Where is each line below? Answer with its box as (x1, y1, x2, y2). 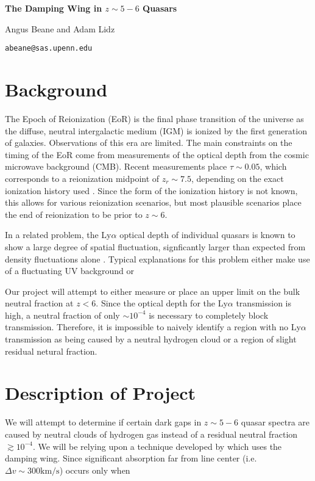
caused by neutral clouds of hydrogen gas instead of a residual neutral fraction (5, 427, 298, 440)
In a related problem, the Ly (5, 228, 111, 241)
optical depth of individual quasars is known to (119, 228, 296, 241)
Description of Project (5, 380, 196, 405)
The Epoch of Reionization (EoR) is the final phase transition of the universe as (5, 112, 304, 125)
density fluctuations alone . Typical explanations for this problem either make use (5, 252, 310, 265)
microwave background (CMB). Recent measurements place (5, 160, 227, 173)
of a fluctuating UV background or (5, 264, 135, 277)
